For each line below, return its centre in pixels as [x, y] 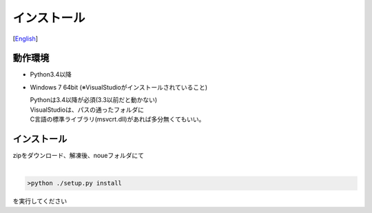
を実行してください [40, 201]
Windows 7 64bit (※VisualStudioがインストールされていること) [119, 87]
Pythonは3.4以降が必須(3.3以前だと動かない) [94, 100]
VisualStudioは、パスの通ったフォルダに [87, 110]
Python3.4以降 [51, 74]
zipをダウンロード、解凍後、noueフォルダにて [79, 155]
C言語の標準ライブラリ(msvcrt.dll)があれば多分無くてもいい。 [117, 119]
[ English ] [25, 39]
